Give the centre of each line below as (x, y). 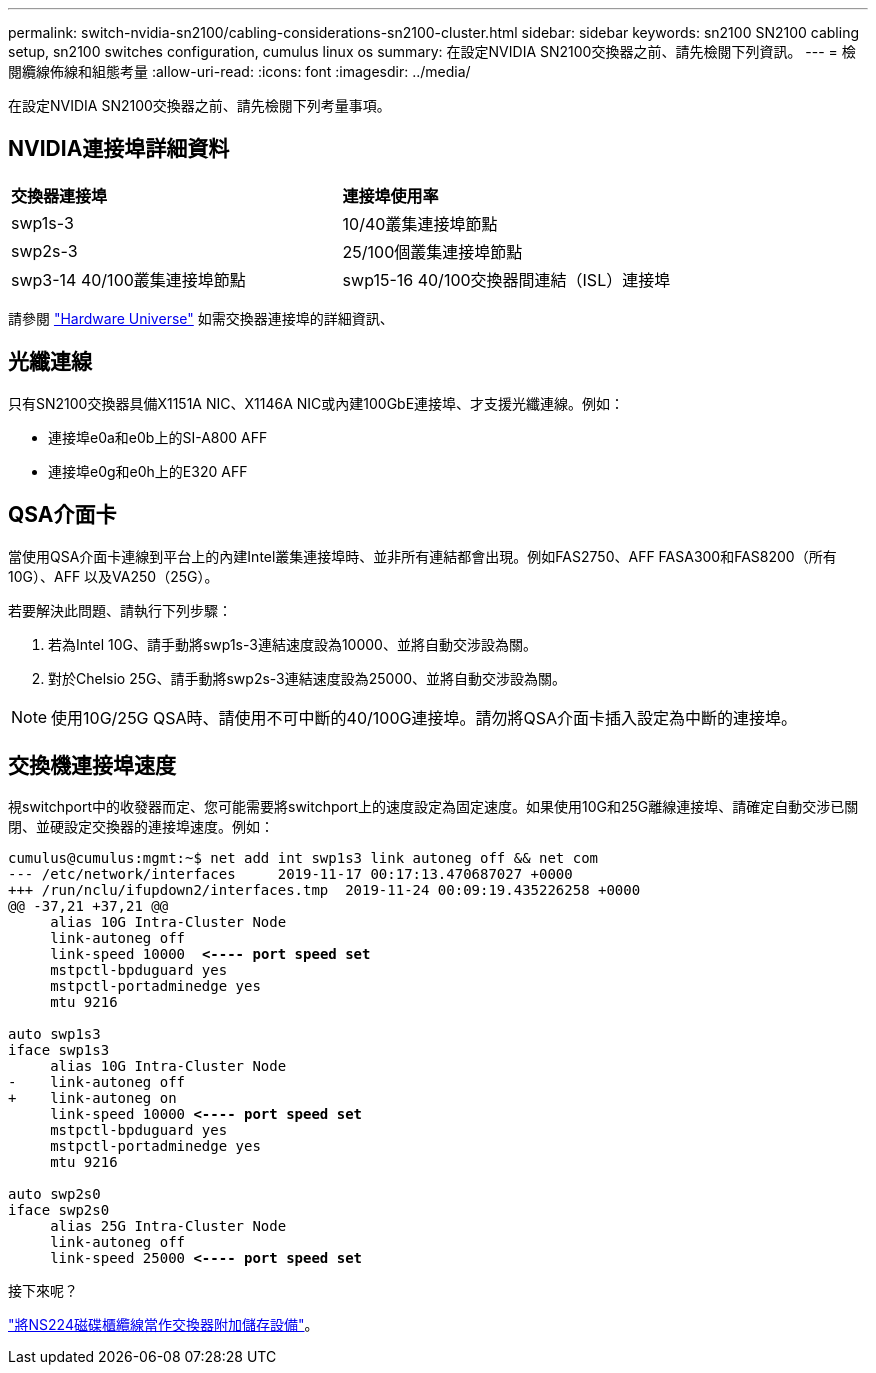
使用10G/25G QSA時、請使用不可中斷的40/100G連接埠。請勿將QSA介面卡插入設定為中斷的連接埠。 (424, 717)
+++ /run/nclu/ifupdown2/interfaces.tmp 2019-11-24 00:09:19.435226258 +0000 (324, 890)
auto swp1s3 (54, 1034)
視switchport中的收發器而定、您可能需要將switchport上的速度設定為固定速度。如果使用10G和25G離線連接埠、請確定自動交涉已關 (433, 807)
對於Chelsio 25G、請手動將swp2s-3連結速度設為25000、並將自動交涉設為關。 (307, 678)
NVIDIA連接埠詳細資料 (119, 149)
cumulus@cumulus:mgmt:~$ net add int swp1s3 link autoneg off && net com (303, 858)
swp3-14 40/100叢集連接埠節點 (128, 279)
